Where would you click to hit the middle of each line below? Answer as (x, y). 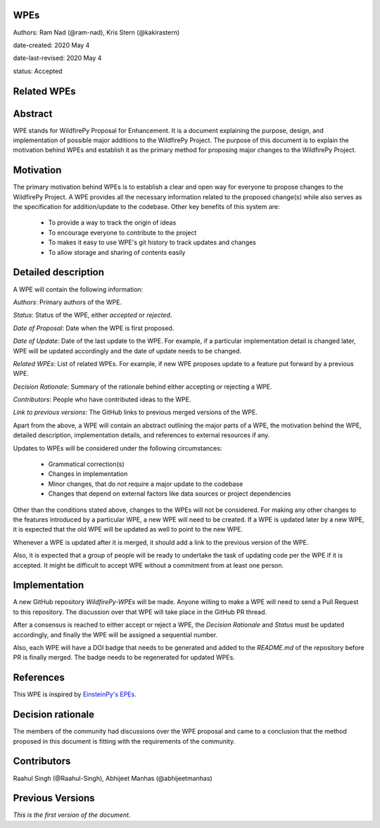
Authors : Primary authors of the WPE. (68, 302)
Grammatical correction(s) (86, 464)
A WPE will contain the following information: (78, 289)
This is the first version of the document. (72, 815)
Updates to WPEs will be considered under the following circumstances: (118, 448)
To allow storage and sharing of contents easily (117, 252)
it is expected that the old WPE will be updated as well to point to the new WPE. (128, 529)
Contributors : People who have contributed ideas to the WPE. (102, 400)
